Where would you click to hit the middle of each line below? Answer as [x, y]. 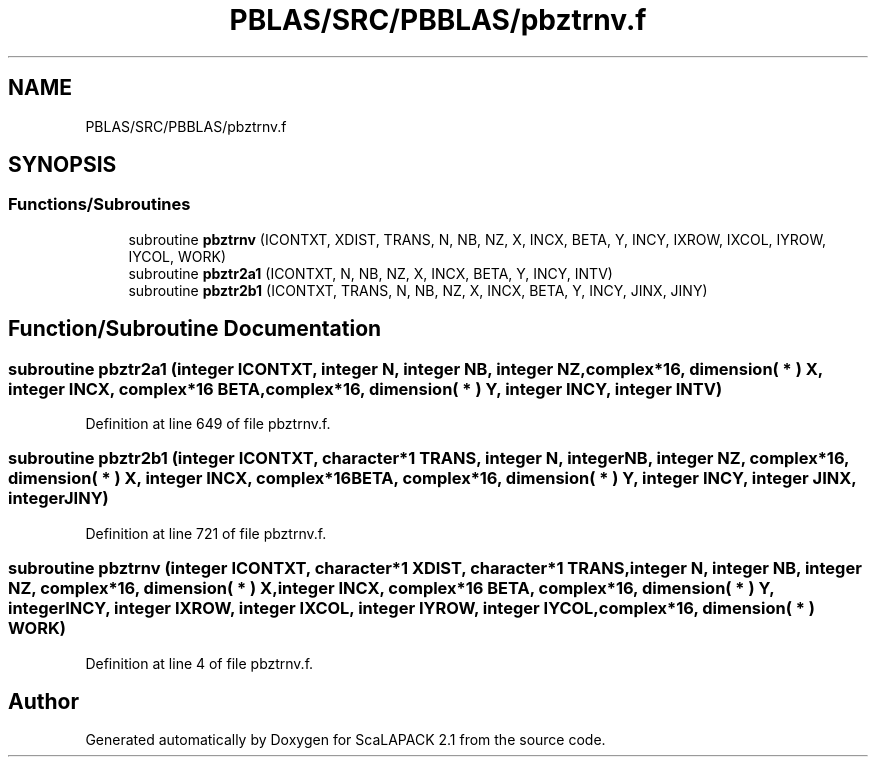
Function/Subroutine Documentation [195, 329]
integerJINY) [58, 498]
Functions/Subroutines [99, 204]
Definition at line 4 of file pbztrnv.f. [199, 663]
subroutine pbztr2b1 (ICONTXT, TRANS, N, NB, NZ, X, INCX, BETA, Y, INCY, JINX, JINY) [418, 290]
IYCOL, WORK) [177, 256]
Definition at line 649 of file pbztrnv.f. [208, 424]
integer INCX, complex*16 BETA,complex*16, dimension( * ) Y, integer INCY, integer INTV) [365, 388]
